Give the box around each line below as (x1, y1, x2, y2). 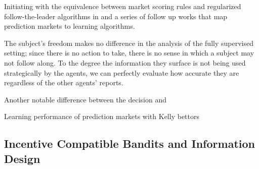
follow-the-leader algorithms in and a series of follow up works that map (4, 11, 228, 21)
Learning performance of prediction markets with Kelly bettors (4, 111, 199, 122)
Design (4, 150, 40, 166)
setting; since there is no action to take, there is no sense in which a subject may (4, 47, 254, 58)
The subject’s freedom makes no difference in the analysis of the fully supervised (4, 37, 253, 48)
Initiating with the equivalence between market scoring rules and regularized (4, 1, 241, 11)
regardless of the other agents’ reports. (4, 77, 123, 88)
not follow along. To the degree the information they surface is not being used (4, 57, 246, 68)
